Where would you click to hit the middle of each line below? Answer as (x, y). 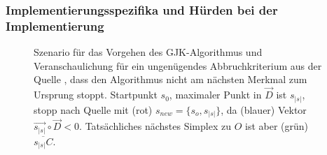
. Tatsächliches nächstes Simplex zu (155, 126)
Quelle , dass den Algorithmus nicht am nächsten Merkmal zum (171, 79)
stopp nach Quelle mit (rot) (93, 109)
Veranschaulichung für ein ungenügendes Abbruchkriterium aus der (178, 65)
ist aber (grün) (277, 126)
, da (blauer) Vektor (264, 109)
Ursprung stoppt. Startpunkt (96, 95)
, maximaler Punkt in (215, 95)
